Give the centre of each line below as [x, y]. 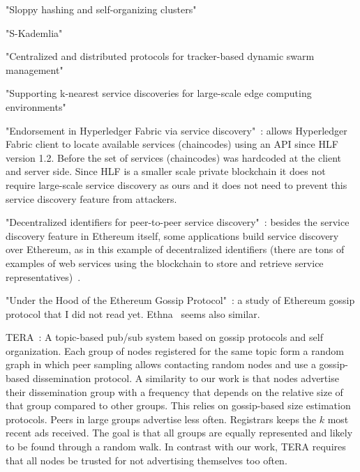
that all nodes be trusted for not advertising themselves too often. [147, 460]
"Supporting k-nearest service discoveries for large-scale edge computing [159, 93]
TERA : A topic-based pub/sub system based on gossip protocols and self [164, 337]
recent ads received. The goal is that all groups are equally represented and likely [179, 433]
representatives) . [43, 276]
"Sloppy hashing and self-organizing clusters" [101, 9]
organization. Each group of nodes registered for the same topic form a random [175, 350]
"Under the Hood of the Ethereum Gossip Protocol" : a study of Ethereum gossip [180, 300]
